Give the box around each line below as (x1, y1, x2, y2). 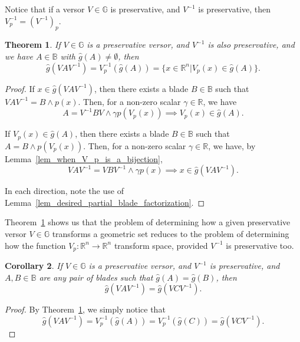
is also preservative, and (207, 38, 295, 51)
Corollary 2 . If (5, 259, 62, 272)
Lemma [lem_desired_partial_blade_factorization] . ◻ (5, 196, 205, 208)
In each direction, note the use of (5, 185, 124, 197)
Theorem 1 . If (5, 38, 61, 51)
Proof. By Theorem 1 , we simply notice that (5, 303, 166, 315)
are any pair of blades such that (39, 271, 153, 283)
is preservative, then (198, 3, 271, 15)
